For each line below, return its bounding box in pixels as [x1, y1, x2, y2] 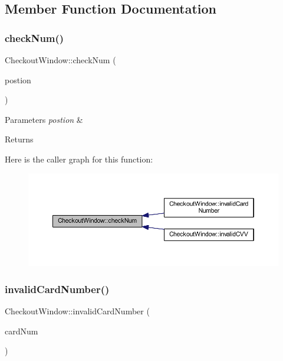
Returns [5, 133, 34, 145]
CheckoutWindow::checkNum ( [5, 54, 116, 66]
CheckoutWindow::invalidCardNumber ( [5, 305, 150, 317]
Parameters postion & [5, 113, 83, 125]
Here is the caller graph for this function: [5, 152, 153, 165]
